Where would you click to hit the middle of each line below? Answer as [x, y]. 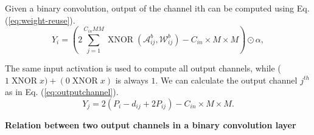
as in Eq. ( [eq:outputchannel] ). [62, 92]
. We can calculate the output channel [226, 80]
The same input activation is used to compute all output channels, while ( [143, 67]
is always [132, 80]
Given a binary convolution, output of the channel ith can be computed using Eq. [157, 8]
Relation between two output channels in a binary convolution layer [151, 124]
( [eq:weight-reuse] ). [40, 20]
